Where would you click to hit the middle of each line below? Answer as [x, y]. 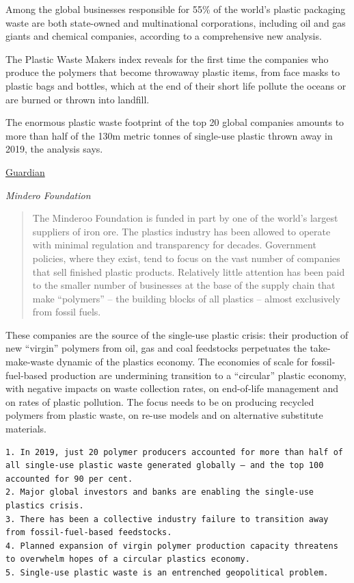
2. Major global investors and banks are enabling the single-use [160, 492]
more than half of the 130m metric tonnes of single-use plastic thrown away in [169, 135]
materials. [26, 429]
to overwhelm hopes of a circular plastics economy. [128, 559]
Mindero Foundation [48, 195]
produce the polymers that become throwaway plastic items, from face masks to [173, 72]
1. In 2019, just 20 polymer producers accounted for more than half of [174, 452]
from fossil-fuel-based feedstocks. [89, 533]
